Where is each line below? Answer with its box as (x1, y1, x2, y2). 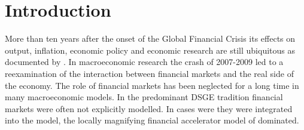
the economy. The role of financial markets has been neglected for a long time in (5, 79, 299, 91)
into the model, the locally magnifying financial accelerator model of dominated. (5, 114, 299, 126)
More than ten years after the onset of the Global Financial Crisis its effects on (5, 32, 296, 45)
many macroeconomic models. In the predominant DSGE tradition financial (5, 91, 283, 103)
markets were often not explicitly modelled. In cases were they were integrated (5, 102, 293, 114)
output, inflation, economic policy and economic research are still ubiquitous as (5, 44, 295, 56)
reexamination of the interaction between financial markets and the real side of (5, 67, 294, 79)
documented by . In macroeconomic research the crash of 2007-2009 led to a (5, 55, 284, 68)
